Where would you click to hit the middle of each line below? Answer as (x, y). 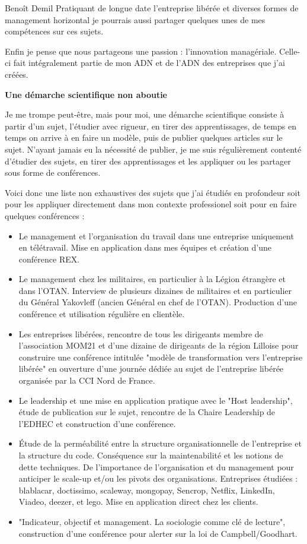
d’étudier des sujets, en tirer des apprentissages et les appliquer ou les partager (148, 161)
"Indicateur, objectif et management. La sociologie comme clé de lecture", (152, 521)
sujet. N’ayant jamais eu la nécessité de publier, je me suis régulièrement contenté (153, 149)
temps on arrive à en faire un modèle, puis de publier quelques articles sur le (144, 137)
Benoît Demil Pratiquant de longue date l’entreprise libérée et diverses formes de (152, 8)
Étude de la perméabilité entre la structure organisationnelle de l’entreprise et (160, 443)
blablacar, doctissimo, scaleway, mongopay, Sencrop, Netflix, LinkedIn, (147, 490)
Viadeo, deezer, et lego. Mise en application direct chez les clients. (138, 502)
